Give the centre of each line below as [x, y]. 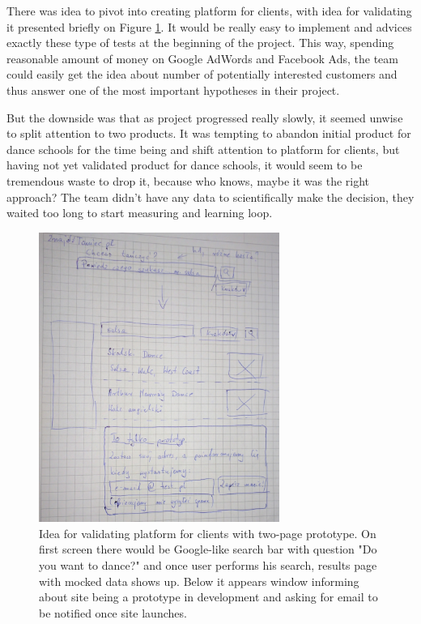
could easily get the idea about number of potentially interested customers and [202, 74]
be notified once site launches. [113, 612]
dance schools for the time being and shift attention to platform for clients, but [203, 149]
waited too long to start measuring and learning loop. [140, 213]
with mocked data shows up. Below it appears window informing [199, 581]
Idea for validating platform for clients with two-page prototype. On [208, 533]
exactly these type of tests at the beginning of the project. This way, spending [200, 43]
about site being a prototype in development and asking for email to [208, 597]
